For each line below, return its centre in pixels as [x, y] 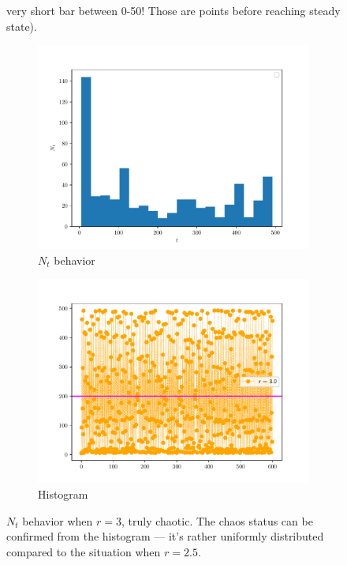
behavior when [58, 520]
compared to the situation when [84, 551]
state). [22, 26]
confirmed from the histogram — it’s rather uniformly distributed [165, 536]
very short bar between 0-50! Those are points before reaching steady [173, 10]
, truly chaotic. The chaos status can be [217, 520]
